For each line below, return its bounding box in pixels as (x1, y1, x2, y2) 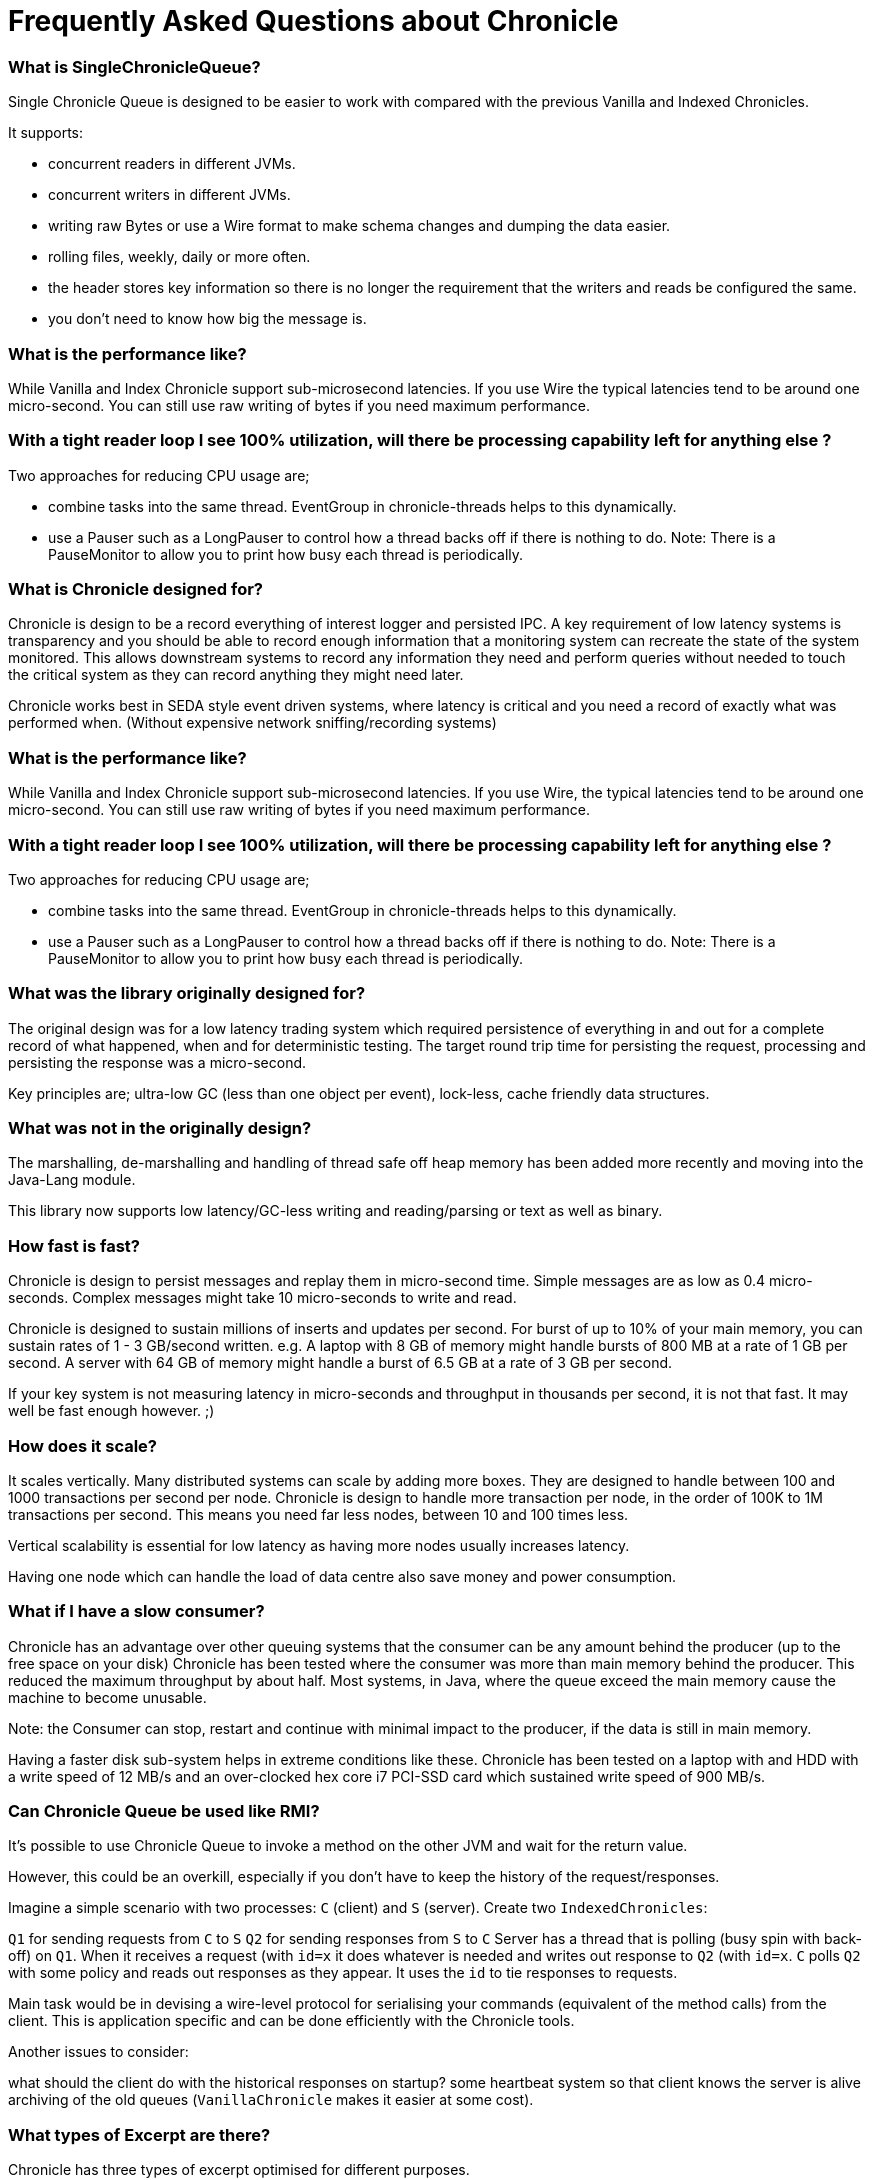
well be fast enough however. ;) (8, 1402, 215, 1420)
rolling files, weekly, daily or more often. (48, 248, 311, 266)
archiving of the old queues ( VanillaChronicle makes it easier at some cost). (8, 2091, 534, 2109)
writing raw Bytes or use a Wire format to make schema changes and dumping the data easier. (48, 217, 671, 235)
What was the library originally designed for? (8, 983, 366, 1004)
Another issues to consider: (8, 2043, 189, 2061)
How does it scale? (8, 1435, 158, 1456)
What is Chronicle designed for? (8, 579, 263, 599)
